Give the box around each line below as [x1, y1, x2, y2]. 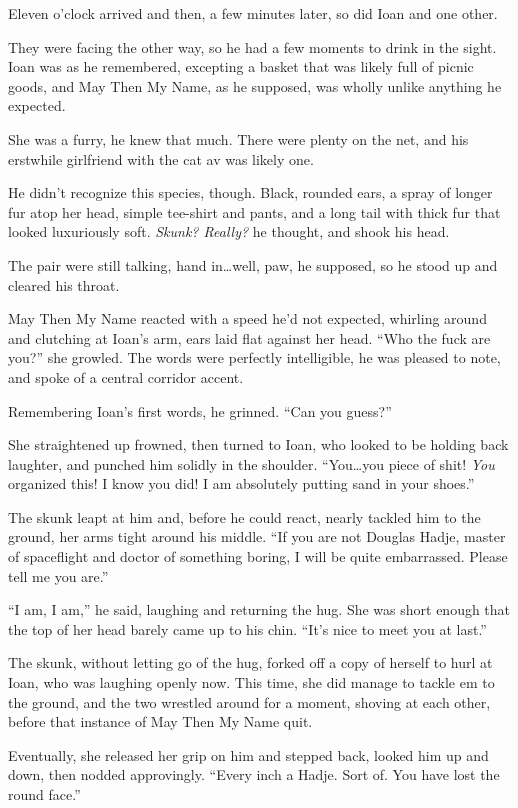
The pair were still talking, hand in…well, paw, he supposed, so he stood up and [8, 254, 498, 275]
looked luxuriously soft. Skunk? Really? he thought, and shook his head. [8, 221, 450, 242]
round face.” [8, 784, 81, 804]
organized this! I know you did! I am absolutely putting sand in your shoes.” [8, 473, 475, 494]
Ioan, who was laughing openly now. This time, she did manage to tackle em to [8, 672, 495, 693]
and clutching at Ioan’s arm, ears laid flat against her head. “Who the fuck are [8, 327, 491, 348]
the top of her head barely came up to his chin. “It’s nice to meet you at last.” [8, 618, 487, 639]
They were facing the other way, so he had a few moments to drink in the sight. [8, 36, 497, 57]
